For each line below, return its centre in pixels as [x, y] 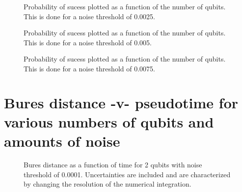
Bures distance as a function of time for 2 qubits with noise [113, 165]
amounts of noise [62, 141]
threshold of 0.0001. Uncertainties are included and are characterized [127, 174]
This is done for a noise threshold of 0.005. [88, 42]
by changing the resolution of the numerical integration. [108, 184]
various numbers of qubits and [109, 121]
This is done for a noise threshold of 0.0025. [89, 16]
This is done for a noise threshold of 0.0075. [89, 68]
